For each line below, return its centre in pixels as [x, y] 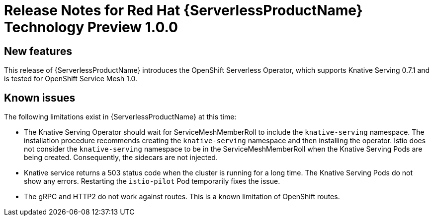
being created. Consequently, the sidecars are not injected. [121, 158]
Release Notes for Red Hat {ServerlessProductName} [183, 10]
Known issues [40, 98]
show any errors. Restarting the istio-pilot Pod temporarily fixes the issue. [152, 181]
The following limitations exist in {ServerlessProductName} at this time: [120, 117]
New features [38, 51]
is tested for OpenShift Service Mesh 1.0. [71, 79]
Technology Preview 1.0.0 [91, 27]
